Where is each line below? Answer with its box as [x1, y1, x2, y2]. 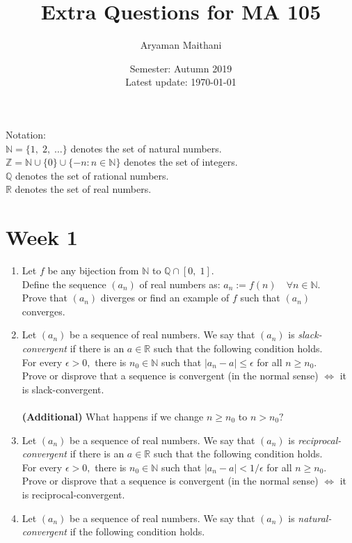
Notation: [6, 127, 46, 141]
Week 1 [6, 223, 78, 251]
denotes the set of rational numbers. [15, 168, 169, 182]
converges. [22, 304, 65, 318]
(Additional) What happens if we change [22, 409, 204, 423]
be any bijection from [47, 263, 139, 277]
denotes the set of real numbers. [15, 182, 152, 196]
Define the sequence [22, 276, 106, 291]
